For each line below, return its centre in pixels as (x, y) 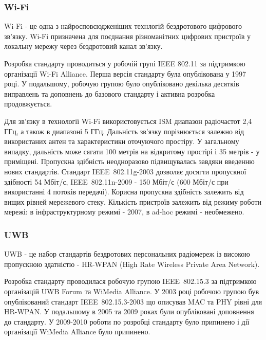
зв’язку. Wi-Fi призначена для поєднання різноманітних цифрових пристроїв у (127, 36)
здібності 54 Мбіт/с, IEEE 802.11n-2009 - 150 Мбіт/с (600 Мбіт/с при (116, 181)
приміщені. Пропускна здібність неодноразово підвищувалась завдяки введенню (129, 161)
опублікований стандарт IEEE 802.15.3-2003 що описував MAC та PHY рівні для (133, 301)
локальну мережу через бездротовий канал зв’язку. (83, 46)
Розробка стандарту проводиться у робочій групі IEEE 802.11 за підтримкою (125, 63)
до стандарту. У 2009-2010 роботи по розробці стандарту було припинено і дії (127, 321)
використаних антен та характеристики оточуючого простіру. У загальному (122, 141)
